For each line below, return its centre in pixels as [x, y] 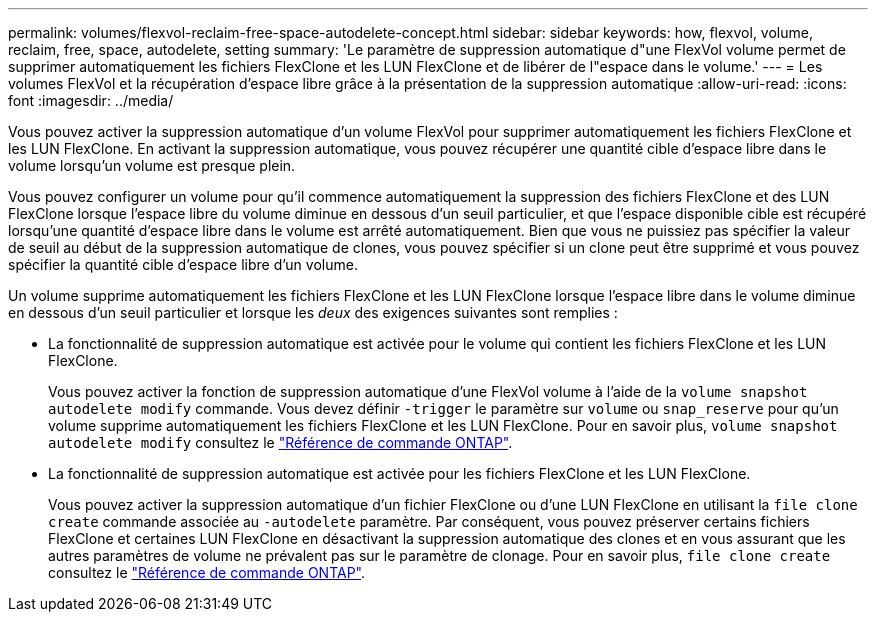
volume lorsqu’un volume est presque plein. [152, 165]
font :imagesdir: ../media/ [91, 100]
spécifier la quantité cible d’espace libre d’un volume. [183, 264]
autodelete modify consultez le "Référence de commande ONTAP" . [280, 442]
